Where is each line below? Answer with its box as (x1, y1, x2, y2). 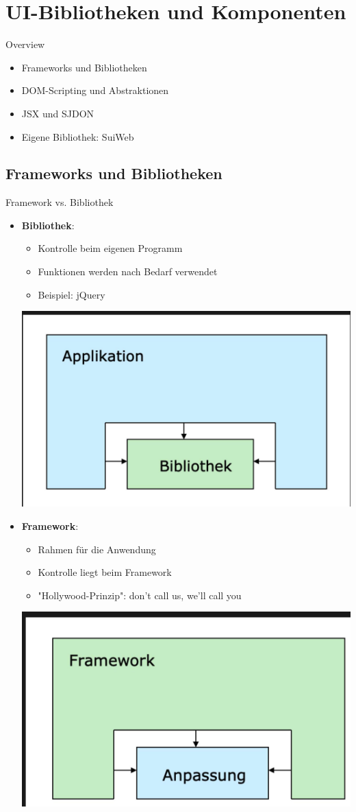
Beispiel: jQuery (38, 287, 105, 301)
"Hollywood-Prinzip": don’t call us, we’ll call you (38, 588, 242, 602)
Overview (5, 37, 45, 51)
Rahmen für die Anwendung (38, 542, 156, 556)
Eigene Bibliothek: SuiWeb (21, 129, 134, 143)
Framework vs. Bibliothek (5, 195, 114, 209)
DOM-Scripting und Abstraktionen (21, 83, 169, 97)
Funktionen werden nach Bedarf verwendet (38, 264, 218, 279)
